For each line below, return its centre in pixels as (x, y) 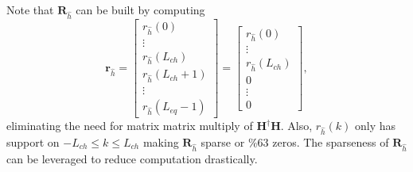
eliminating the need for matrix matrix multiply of (130, 126)
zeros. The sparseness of (331, 141)
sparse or (223, 141)
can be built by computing (140, 10)
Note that (30, 10)
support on (33, 141)
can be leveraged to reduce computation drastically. (132, 158)
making (161, 141)
